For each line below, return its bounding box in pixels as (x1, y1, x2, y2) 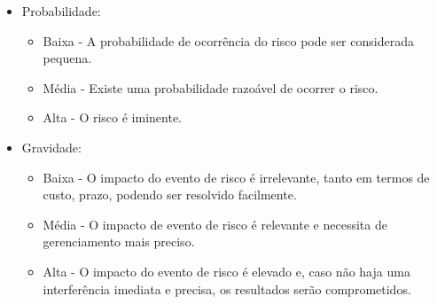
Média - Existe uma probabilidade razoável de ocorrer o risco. (43, 78, 378, 97)
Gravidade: (21, 137, 82, 156)
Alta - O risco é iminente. (43, 108, 183, 127)
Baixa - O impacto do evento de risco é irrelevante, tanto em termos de (43, 168, 430, 186)
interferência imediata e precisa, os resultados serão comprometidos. (43, 279, 411, 298)
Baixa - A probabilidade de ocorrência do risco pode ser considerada (43, 31, 414, 50)
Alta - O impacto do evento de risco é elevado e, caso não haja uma (43, 261, 410, 280)
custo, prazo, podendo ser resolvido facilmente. (43, 185, 297, 204)
